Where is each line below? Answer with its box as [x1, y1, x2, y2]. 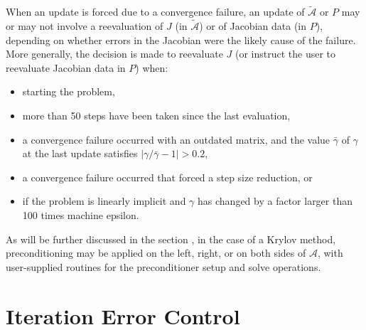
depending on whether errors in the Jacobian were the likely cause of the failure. [6, 32, 356, 47]
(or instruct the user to [235, 46, 336, 61]
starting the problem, [22, 84, 115, 99]
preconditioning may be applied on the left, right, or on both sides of [6, 245, 306, 260]
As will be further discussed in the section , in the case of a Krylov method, [6, 231, 336, 246]
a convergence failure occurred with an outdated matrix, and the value [22, 132, 330, 147]
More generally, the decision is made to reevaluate [6, 46, 223, 61]
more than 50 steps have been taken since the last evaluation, [22, 108, 291, 122]
